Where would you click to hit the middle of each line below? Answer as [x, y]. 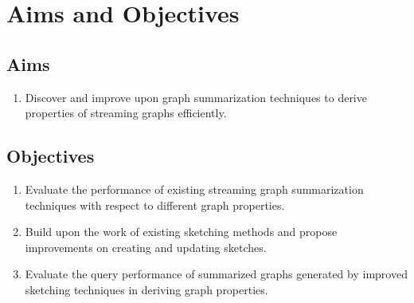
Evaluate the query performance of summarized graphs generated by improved [216, 274]
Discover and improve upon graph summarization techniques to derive [196, 97]
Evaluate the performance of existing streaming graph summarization [194, 189]
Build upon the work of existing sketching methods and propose [181, 232]
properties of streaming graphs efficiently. [126, 113]
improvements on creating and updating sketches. [146, 247]
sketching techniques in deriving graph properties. [146, 289]
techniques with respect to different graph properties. [155, 205]
